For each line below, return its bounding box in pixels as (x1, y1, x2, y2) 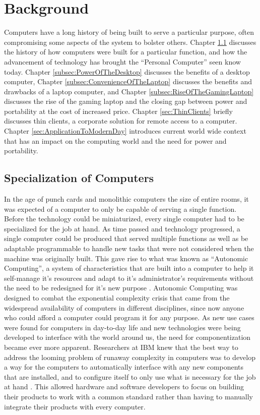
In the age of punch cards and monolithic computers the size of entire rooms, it (4, 194, 249, 204)
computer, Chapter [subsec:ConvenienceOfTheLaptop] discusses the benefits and (4, 76, 252, 87)
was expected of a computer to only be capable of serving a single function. (4, 203, 237, 214)
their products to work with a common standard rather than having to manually (4, 391, 253, 401)
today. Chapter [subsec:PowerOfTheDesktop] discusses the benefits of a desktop (4, 66, 250, 77)
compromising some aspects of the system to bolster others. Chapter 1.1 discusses (4, 36, 256, 47)
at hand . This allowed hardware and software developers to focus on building (4, 381, 244, 392)
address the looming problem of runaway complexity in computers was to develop (4, 351, 255, 362)
